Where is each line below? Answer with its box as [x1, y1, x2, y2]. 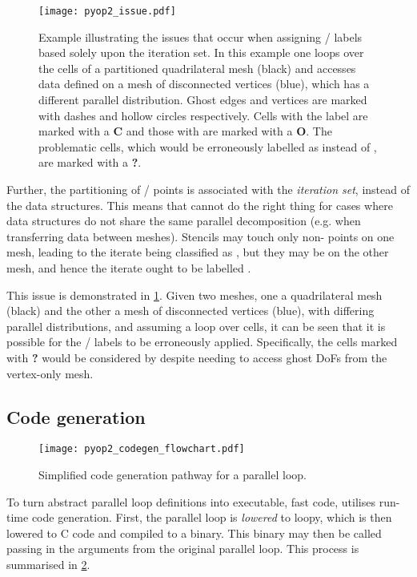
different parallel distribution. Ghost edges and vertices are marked [38, 91, 367, 108]
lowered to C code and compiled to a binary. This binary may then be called [6, 524, 382, 541]
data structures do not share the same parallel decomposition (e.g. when [6, 212, 361, 229]
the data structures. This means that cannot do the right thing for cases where [6, 196, 393, 213]
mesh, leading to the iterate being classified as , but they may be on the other [6, 244, 389, 260]
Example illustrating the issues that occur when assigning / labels [38, 28, 363, 45]
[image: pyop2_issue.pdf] [38, 6, 176, 17]
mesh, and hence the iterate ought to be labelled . [6, 259, 251, 276]
